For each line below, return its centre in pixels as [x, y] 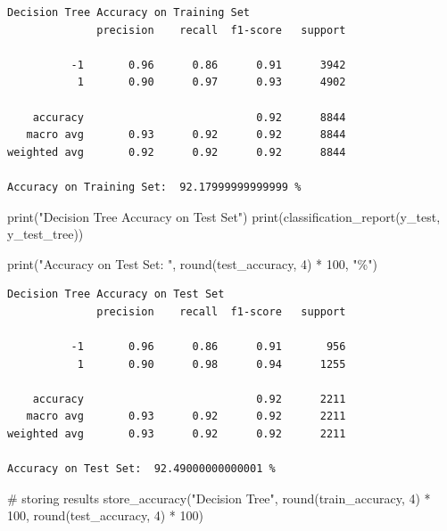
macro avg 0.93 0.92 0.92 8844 [186, 135]
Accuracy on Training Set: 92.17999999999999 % [154, 187]
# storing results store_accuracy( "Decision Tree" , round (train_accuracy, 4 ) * [219, 498]
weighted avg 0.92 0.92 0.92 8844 [177, 152]
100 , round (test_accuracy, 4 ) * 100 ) [105, 515]
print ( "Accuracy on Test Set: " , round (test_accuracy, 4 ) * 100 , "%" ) [192, 263]
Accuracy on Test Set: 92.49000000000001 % [141, 469]
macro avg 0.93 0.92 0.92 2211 [186, 417]
